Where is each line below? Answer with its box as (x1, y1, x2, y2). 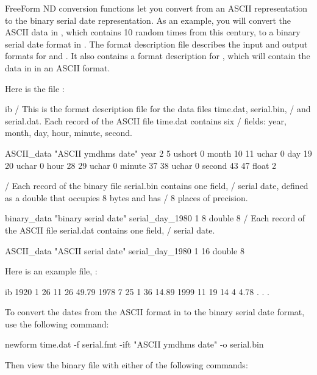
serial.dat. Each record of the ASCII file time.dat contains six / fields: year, (5, 114, 287, 127)
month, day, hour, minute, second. (5, 126, 132, 139)
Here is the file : (5, 82, 65, 95)
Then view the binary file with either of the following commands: (5, 359, 248, 371)
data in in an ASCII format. (5, 61, 110, 74)
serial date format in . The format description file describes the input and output (5, 37, 308, 50)
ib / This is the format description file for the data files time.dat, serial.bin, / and (5, 102, 311, 115)
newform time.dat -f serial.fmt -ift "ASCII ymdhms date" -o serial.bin (5, 338, 264, 351)
